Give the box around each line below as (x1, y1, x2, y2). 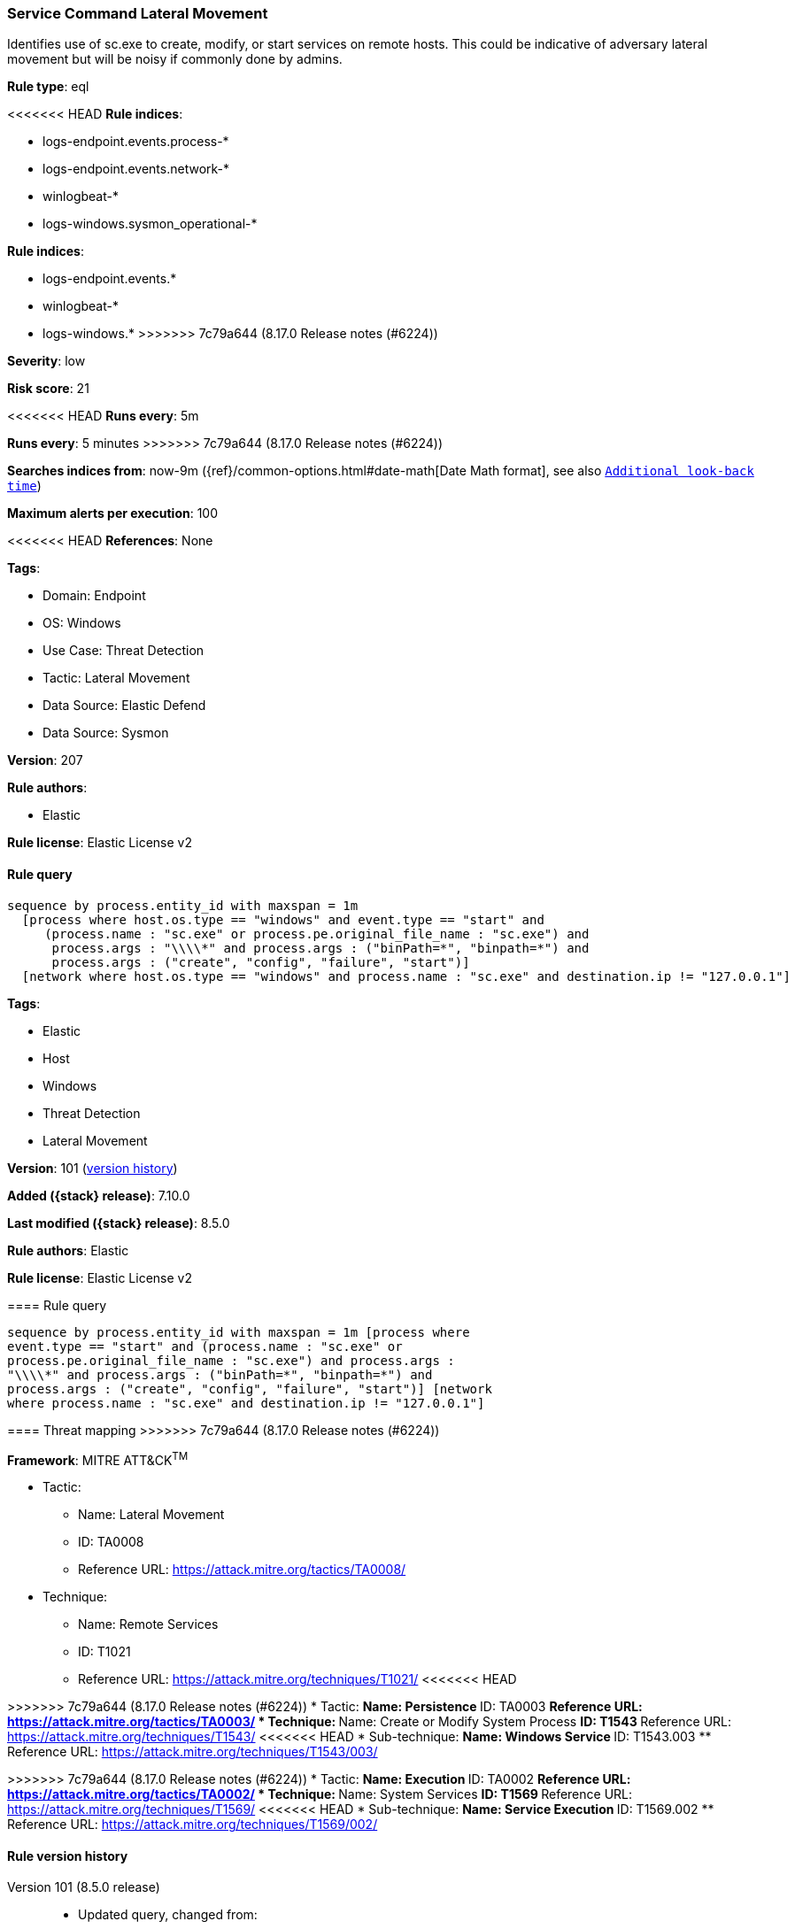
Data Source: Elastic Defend (42, 698, 206, 714)
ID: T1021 (78, 1644, 131, 1660)
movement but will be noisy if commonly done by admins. (7, 51, 343, 67)
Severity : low (7, 353, 86, 369)
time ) (7, 478, 42, 494)
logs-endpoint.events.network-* (42, 161, 230, 177)
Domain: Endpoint (42, 588, 146, 604)
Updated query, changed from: (78, 1907, 258, 1923)
